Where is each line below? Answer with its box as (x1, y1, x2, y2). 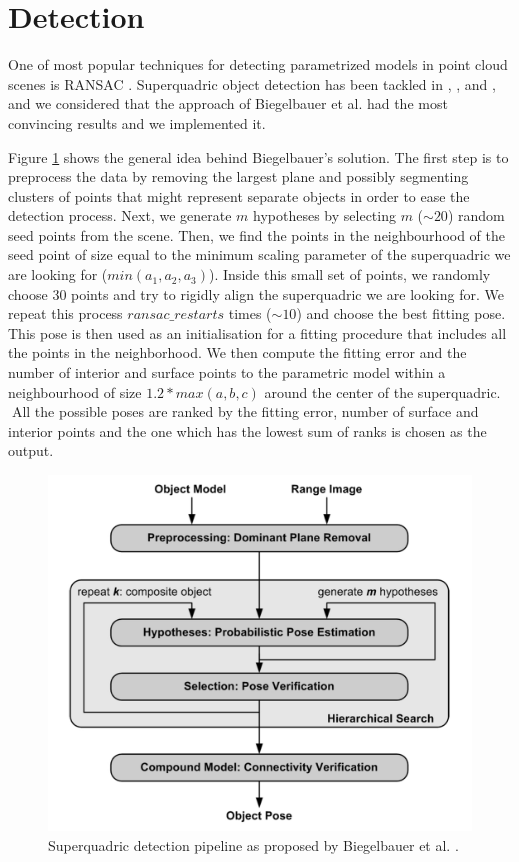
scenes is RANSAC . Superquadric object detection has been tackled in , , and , (8, 73, 496, 94)
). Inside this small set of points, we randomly (209, 264, 491, 285)
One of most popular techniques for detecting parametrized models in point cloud (8, 54, 508, 75)
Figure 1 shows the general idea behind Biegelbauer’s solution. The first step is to (8, 146, 509, 167)
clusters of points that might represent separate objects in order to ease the (8, 185, 470, 206)
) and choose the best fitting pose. (296, 303, 506, 324)
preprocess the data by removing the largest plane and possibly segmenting (8, 166, 469, 187)
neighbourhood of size (8, 381, 142, 402)
